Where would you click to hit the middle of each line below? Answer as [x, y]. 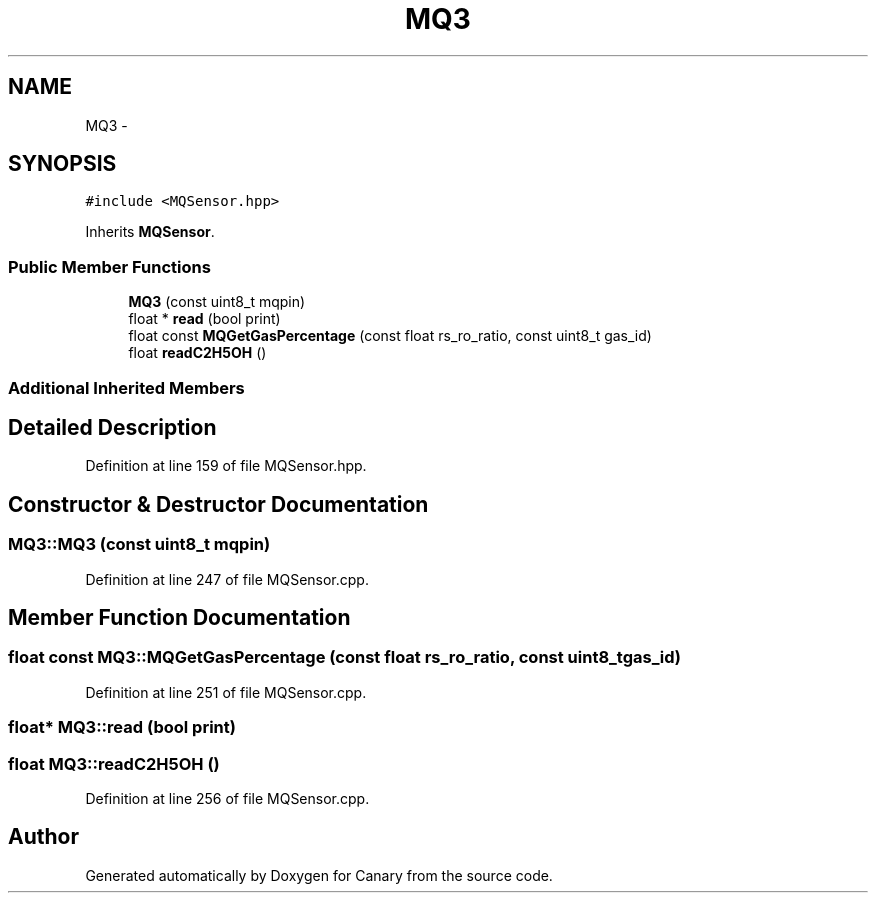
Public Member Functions [109, 266]
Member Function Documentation [179, 618]
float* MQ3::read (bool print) [122, 727]
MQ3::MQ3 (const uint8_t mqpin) [139, 544]
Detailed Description [112, 427]
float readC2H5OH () [197, 353]
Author [43, 837]
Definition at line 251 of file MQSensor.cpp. [226, 692]
